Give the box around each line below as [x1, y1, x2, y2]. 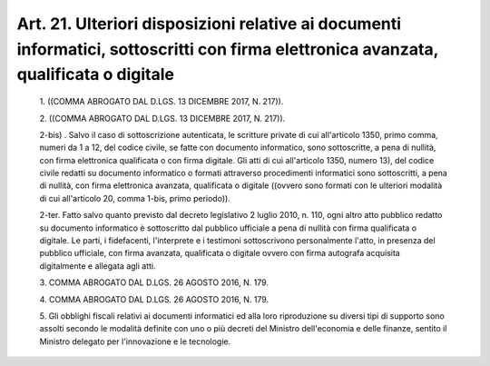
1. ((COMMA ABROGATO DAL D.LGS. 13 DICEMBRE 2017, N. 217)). [39, 96, 284, 107]
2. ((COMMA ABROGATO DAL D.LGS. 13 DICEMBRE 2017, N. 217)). [39, 113, 286, 124]
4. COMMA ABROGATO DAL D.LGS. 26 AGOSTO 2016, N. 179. [39, 293, 269, 304]
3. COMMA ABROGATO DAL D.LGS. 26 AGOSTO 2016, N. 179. [39, 277, 269, 288]
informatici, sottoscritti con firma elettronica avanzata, [16, 39, 439, 59]
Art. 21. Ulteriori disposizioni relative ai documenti [16, 14, 402, 34]
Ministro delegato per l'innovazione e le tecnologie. [39, 336, 231, 347]
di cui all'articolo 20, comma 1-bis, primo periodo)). [39, 193, 230, 203]
